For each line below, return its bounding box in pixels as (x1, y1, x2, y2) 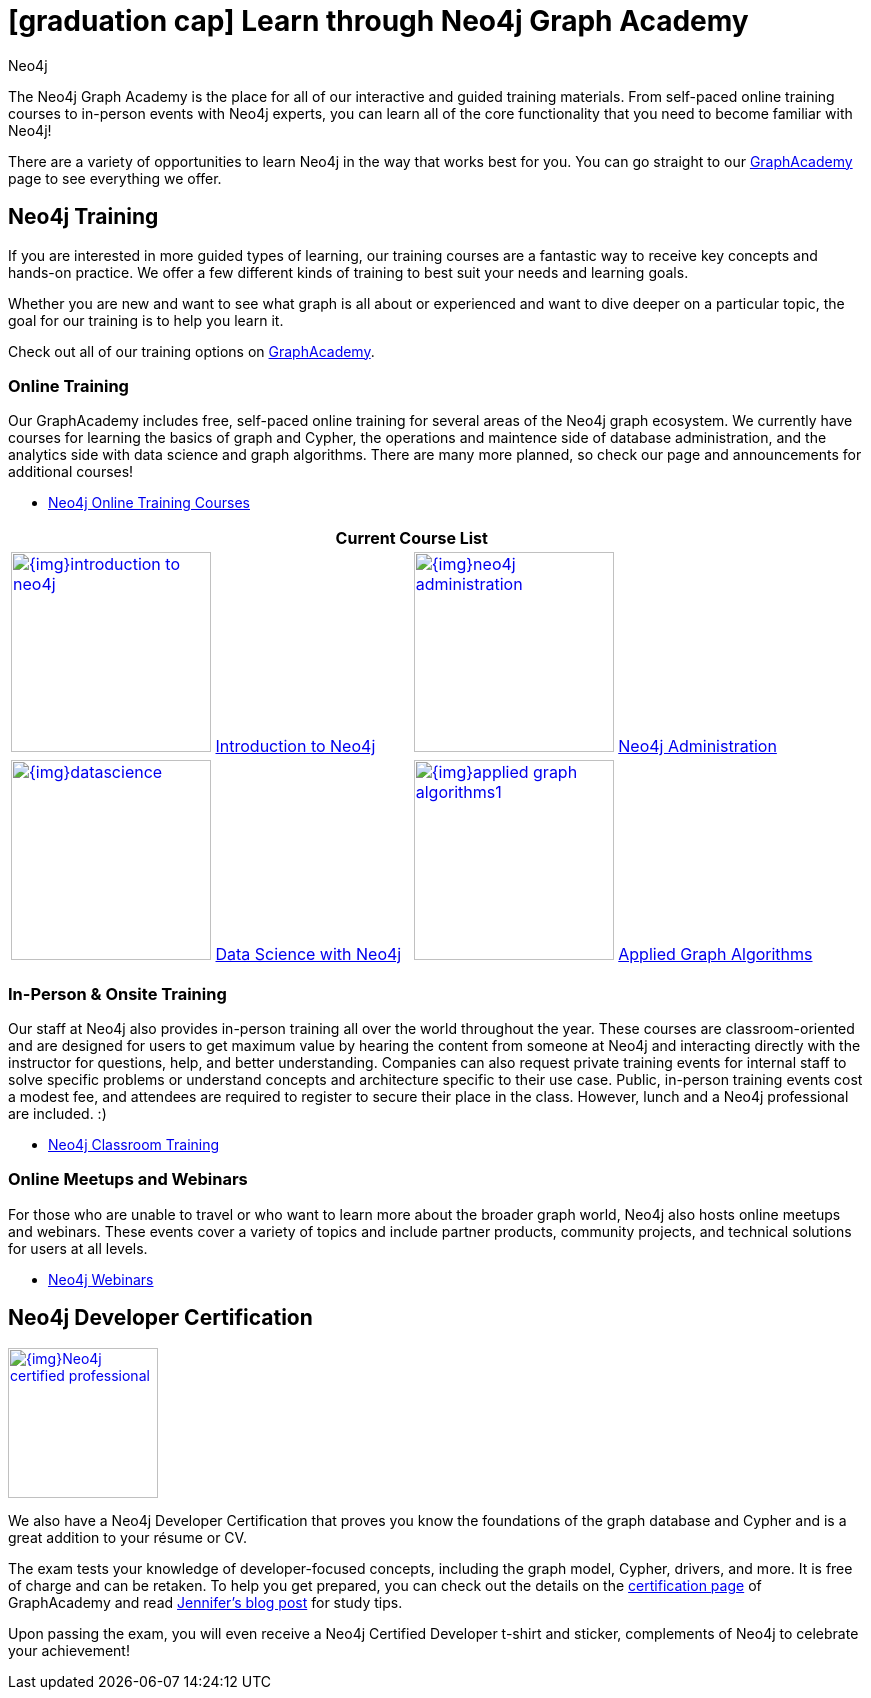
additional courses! (8, 463, 134, 481)
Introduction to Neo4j (215, 736, 376, 757)
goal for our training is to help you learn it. (8, 311, 284, 329)
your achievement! (8, 1641, 130, 1659)
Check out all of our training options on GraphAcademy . (8, 342, 375, 360)
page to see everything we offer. (8, 169, 222, 187)
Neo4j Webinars (48, 1270, 154, 1288)
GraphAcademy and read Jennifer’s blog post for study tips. (8, 1593, 403, 1611)
